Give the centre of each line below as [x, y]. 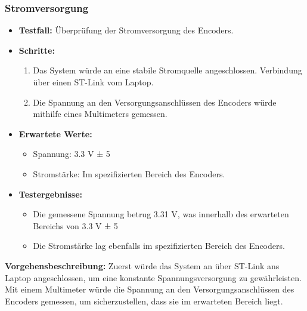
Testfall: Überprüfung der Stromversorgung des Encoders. [126, 30]
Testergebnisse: [51, 194]
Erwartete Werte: [55, 133]
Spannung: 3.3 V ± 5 [72, 154]
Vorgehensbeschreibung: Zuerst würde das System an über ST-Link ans [142, 265]
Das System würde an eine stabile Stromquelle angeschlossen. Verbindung [168, 70]
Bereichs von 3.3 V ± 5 [75, 225]
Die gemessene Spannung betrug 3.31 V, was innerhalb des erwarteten [161, 214]
